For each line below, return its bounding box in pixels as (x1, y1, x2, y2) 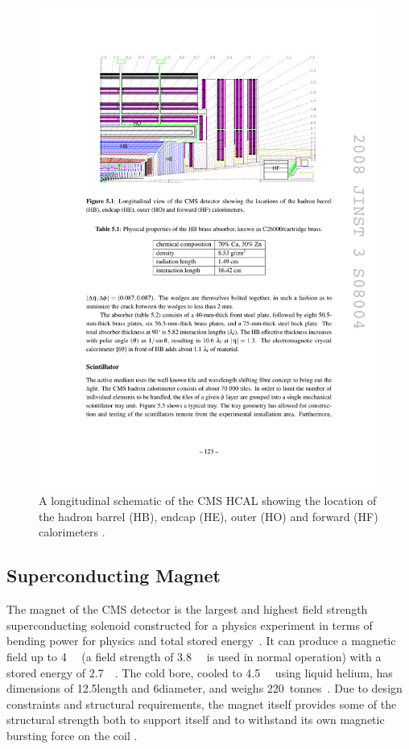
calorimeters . (39, 523, 105, 540)
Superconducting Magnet (6, 563, 221, 588)
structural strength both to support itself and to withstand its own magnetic (6, 711, 385, 728)
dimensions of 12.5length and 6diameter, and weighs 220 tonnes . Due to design (6, 680, 403, 697)
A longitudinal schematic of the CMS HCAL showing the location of (39, 492, 377, 509)
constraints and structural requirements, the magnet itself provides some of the (6, 695, 397, 712)
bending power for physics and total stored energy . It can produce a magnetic (6, 632, 396, 649)
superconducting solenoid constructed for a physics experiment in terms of (6, 616, 373, 633)
